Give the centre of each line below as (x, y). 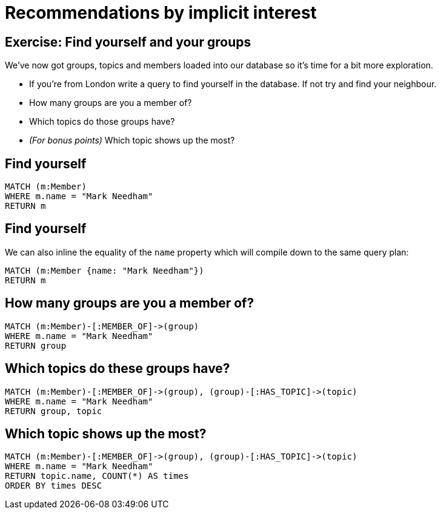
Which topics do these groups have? (118, 369)
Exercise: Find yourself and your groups (128, 42)
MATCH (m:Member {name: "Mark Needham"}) (104, 270)
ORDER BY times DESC (54, 486)
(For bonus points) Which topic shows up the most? (132, 140)
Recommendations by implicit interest (161, 13)
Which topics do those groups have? (102, 122)
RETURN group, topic (54, 411)
